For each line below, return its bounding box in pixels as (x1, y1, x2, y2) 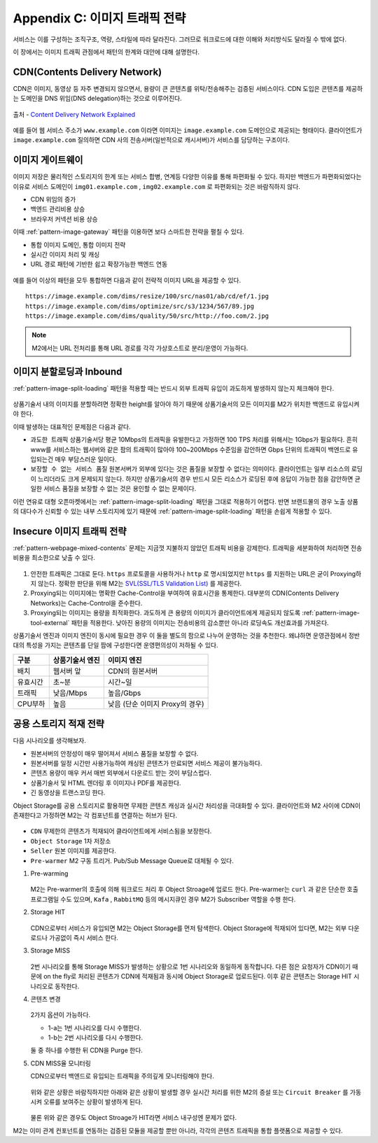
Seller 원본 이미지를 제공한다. (30, 847, 117, 855)
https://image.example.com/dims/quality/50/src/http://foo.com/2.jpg (25, 312, 269, 320)
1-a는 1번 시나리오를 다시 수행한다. (48, 1023, 141, 1032)
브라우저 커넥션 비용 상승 (30, 214, 98, 223)
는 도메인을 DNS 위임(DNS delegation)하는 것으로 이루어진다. (13, 94, 182, 103)
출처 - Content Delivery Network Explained (13, 110, 136, 118)
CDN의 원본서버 (107, 666, 158, 675)
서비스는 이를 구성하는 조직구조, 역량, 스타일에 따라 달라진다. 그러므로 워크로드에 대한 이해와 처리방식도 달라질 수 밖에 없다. (13, 35, 346, 43)
